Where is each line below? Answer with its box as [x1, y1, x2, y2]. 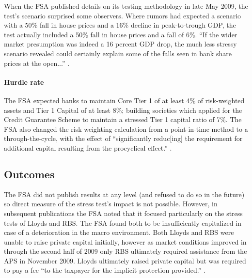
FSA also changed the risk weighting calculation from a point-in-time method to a [4, 124, 248, 134]
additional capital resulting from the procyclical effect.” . [4, 142, 172, 153]
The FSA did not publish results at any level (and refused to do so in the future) [4, 189, 245, 199]
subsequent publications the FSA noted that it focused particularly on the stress [4, 208, 243, 218]
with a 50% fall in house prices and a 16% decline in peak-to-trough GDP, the [4, 20, 236, 30]
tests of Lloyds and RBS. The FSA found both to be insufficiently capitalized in [4, 217, 241, 228]
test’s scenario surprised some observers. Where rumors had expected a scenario [4, 10, 241, 20]
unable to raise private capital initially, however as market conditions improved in [4, 236, 247, 247]
